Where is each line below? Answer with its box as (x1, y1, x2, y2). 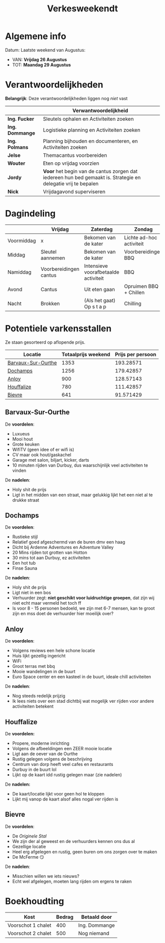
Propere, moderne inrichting (12, 740, 70, 746)
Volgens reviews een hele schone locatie (12, 648, 95, 653)
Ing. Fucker (7, 115, 34, 122)
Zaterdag (90, 225, 113, 232)
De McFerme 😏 (12, 854, 44, 860)
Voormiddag (7, 237, 36, 244)
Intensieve (84, 262, 108, 269)
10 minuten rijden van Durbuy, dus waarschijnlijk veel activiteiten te (12, 462, 148, 468)
